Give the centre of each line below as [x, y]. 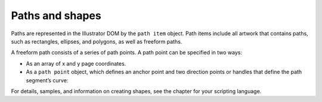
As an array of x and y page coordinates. [76, 63]
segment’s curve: [47, 80]
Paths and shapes [56, 16]
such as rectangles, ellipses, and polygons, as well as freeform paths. [97, 41]
